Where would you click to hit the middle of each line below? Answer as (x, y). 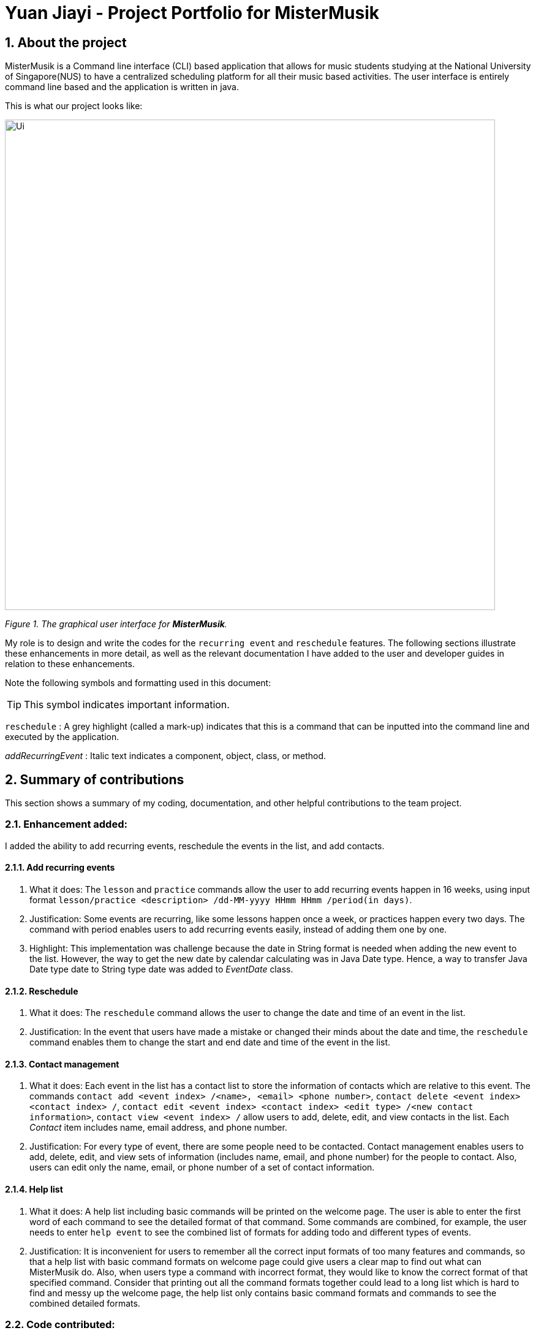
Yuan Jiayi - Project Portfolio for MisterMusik (192, 13)
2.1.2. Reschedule (42, 991)
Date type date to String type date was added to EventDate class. (161, 969)
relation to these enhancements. (70, 664)
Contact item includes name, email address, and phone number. (158, 1128)
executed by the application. (62, 737)
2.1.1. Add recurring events (60, 868)
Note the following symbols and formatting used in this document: (138, 683)
